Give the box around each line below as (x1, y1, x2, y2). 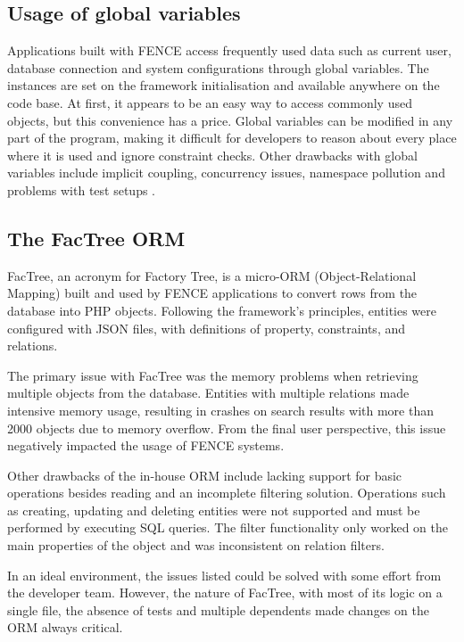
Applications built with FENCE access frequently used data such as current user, (7, 41, 452, 60)
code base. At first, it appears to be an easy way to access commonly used (7, 93, 412, 111)
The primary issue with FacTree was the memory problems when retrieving (7, 366, 418, 384)
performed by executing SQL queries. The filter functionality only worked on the (7, 518, 449, 537)
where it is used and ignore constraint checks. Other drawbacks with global (7, 145, 418, 164)
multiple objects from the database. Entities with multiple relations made (7, 383, 410, 402)
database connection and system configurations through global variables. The (7, 58, 429, 77)
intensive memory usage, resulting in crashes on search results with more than (7, 400, 434, 419)
